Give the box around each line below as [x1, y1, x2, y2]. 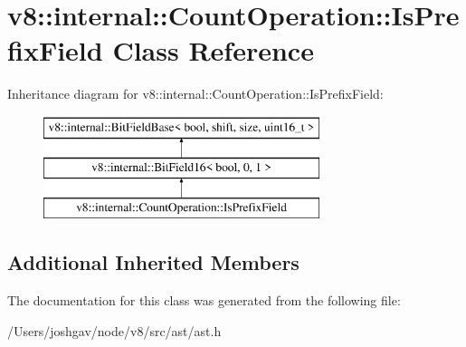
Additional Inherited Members [7, 248, 300, 276]
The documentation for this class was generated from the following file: [7, 291, 401, 310]
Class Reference [112, 32, 314, 69]
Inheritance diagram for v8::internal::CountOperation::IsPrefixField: [7, 84, 384, 103]
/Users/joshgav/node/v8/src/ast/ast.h [7, 321, 222, 340]
